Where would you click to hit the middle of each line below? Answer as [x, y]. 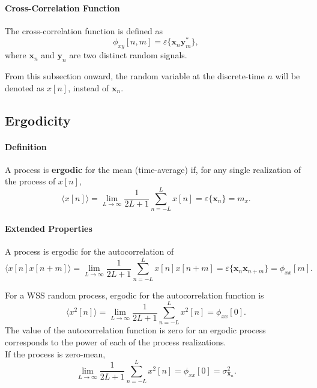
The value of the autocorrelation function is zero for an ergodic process [135, 330]
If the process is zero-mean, [55, 353]
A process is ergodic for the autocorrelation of [89, 251]
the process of [30, 181]
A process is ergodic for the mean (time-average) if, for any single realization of [153, 169]
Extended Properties [49, 228]
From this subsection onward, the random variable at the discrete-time [135, 76]
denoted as [25, 87]
